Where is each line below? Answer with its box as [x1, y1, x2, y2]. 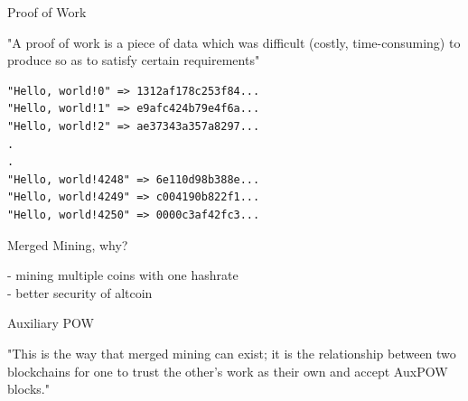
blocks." [7, 379, 50, 398]
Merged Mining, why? [7, 235, 128, 254]
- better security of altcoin [7, 283, 153, 302]
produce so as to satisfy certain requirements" [7, 51, 260, 70]
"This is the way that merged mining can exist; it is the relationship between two [7, 343, 456, 362]
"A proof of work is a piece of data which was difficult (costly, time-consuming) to [7, 33, 461, 51]
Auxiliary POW [7, 313, 94, 332]
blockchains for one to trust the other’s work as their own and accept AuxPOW [7, 361, 448, 380]
